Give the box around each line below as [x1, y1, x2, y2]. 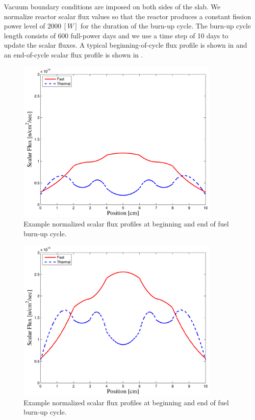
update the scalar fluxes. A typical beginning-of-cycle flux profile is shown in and [4, 40, 247, 50]
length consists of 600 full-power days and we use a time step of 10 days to [4, 30, 229, 40]
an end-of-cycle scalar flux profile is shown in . [4, 49, 143, 59]
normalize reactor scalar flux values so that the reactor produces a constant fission [4, 11, 251, 21]
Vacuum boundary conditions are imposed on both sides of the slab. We [4, 1, 221, 11]
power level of [4, 21, 46, 31]
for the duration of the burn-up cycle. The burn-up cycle [80, 21, 251, 31]
